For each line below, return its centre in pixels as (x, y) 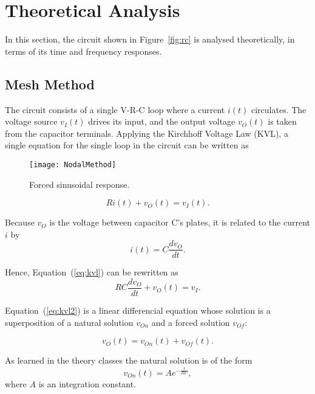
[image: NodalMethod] (73, 164)
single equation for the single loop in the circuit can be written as (127, 145)
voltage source (31, 121)
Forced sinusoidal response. (80, 184)
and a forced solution (191, 322)
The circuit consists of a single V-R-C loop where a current (115, 109)
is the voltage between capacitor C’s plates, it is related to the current (180, 222)
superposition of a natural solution (69, 322)
